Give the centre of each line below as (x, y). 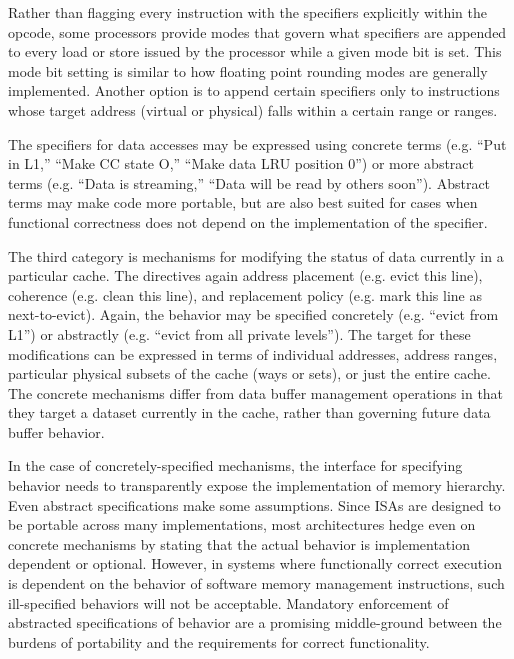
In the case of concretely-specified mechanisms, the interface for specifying (235, 465)
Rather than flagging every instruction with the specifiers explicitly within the (247, 12)
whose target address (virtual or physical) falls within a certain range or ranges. (253, 109)
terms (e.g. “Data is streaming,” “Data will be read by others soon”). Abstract (249, 182)
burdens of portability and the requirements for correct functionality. (219, 641)
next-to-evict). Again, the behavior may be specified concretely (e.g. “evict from (253, 314)
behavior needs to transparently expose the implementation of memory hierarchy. (257, 485)
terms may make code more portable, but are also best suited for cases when (243, 202)
